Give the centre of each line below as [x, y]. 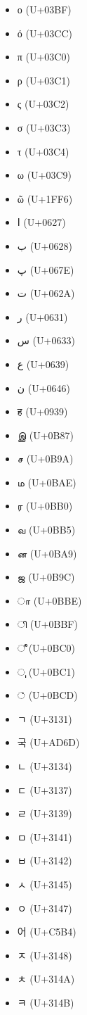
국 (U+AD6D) [48, 742]
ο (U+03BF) [44, 9]
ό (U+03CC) [45, 33]
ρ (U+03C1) [43, 80]
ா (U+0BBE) [49, 600]
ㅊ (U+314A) [46, 979]
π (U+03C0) [43, 57]
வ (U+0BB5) [46, 530]
